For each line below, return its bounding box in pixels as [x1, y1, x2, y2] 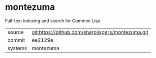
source [7, 29, 24, 35]
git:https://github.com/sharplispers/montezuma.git [31, 29, 149, 35]
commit [7, 36, 25, 43]
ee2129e [31, 36, 54, 43]
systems [7, 45, 27, 52]
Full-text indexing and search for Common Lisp [5, 18, 100, 24]
